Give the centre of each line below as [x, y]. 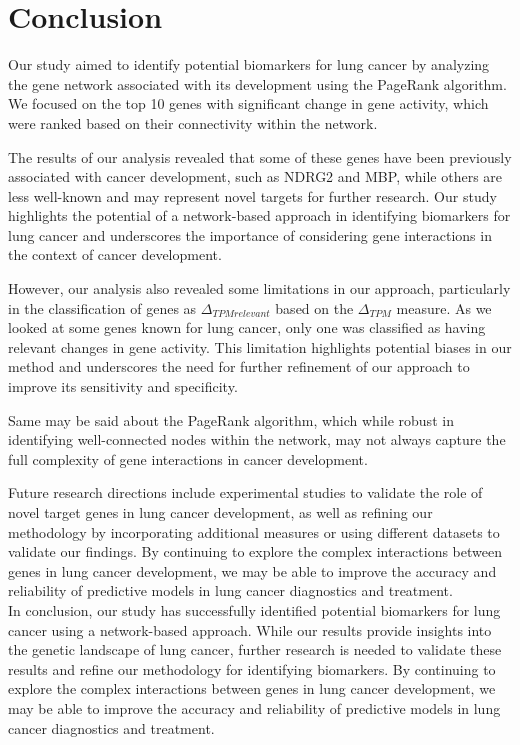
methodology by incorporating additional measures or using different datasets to [254, 531]
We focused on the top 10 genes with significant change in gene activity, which [248, 103]
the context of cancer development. [115, 254]
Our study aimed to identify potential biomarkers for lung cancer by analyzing [249, 64]
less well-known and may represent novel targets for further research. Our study [252, 195]
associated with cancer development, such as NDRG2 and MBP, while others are [255, 176]
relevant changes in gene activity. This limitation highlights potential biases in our [260, 346]
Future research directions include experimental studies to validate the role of [245, 492]
